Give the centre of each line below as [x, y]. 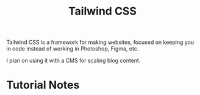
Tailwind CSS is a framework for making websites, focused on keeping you [100, 42]
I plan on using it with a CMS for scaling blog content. [73, 61]
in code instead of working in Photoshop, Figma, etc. [73, 49]
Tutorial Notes [43, 85]
